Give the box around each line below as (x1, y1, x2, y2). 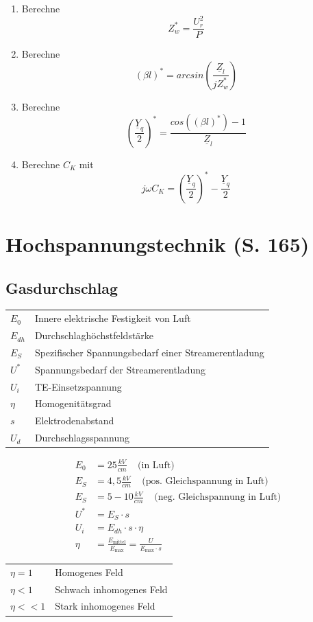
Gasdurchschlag (5, 277, 118, 298)
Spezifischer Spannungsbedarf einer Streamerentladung (34, 345, 264, 359)
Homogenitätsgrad (34, 396, 112, 411)
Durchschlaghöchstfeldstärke (34, 328, 154, 343)
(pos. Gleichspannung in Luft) (142, 476, 268, 487)
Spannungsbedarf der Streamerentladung (34, 362, 206, 376)
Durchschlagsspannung (34, 430, 130, 445)
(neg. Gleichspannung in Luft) (154, 492, 281, 503)
